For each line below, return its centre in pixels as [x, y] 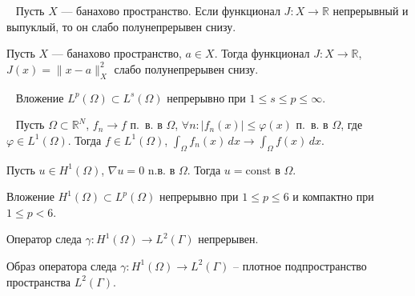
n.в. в [161, 169]
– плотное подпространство [300, 265]
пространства [39, 281]
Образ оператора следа [62, 265]
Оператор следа [44, 239]
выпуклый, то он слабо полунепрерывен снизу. [121, 26]
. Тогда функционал [262, 53]
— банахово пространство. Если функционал [171, 10]
